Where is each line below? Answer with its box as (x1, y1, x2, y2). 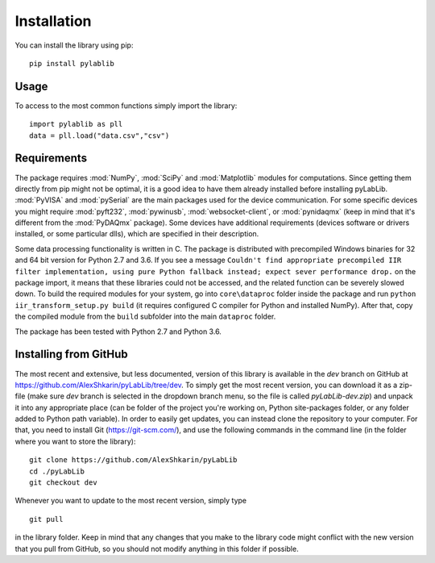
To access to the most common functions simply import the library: (14, 101, 238, 111)
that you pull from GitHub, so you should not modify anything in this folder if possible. (14, 544, 299, 553)
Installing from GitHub (14, 348, 128, 361)
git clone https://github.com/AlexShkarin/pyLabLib (29, 456, 238, 465)
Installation (14, 12, 92, 30)
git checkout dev (29, 478, 97, 487)
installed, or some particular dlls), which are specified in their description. (14, 229, 259, 239)
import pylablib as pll (29, 119, 123, 129)
